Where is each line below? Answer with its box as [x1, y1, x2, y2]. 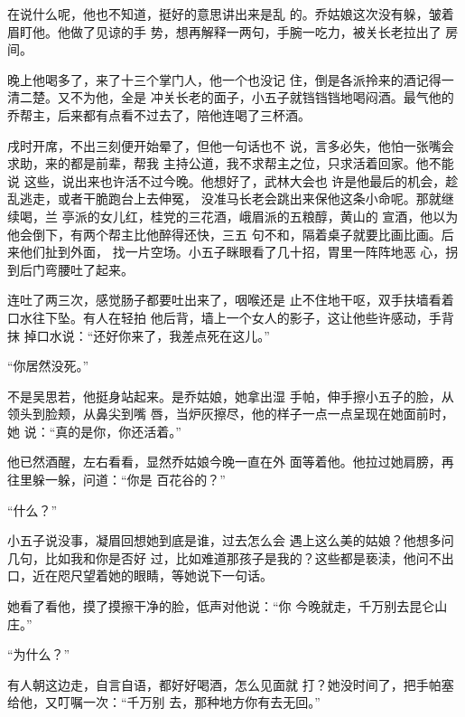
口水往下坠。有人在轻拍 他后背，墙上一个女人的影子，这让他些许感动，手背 [7, 307, 454, 326]
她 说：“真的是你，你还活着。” [7, 421, 181, 440]
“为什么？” [7, 645, 70, 664]
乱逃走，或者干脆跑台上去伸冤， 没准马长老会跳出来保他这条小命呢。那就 [7, 189, 442, 208]
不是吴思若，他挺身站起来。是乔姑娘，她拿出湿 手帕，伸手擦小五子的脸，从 [7, 386, 454, 405]
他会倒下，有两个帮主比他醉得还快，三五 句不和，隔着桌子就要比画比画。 [7, 224, 442, 243]
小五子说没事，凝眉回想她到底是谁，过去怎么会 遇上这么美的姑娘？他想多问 [7, 531, 454, 550]
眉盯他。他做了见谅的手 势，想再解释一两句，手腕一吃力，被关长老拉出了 [7, 22, 442, 41]
